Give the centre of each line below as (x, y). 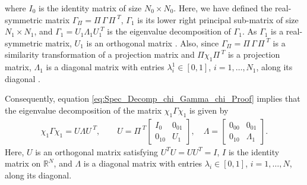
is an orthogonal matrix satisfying (97, 151)
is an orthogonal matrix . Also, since (153, 43)
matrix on (23, 163)
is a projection (254, 54)
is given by (209, 110)
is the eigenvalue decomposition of (169, 31)
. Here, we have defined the (223, 8)
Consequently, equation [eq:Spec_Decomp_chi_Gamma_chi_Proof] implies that (153, 98)
